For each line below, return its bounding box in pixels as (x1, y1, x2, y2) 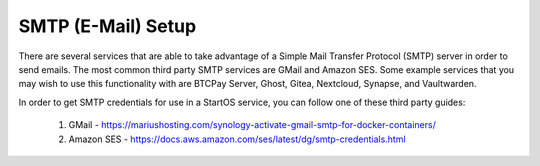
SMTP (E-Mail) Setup (18, 15, 197, 37)
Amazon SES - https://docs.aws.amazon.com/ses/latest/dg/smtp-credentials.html (68, 133, 406, 145)
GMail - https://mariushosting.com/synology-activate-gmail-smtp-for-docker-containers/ (68, 119, 437, 131)
